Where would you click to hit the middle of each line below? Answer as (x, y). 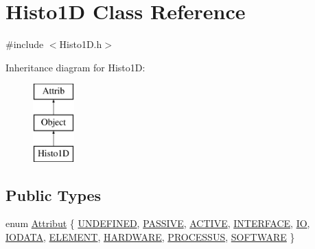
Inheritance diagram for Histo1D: (75, 67)
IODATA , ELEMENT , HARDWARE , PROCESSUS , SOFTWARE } (150, 237)
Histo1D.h (81, 44)
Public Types (54, 194)
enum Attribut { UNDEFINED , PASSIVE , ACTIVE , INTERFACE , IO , (158, 223)
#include (25, 44)
